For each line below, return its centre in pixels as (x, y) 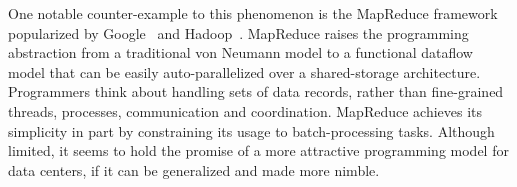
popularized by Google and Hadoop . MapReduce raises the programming (238, 32)
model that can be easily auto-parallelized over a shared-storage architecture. (244, 71)
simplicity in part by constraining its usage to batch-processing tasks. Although (251, 130)
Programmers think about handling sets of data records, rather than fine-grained (256, 91)
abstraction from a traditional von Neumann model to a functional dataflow (240, 52)
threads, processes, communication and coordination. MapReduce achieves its (245, 110)
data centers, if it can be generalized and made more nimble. (194, 169)
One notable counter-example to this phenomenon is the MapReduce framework (253, 13)
